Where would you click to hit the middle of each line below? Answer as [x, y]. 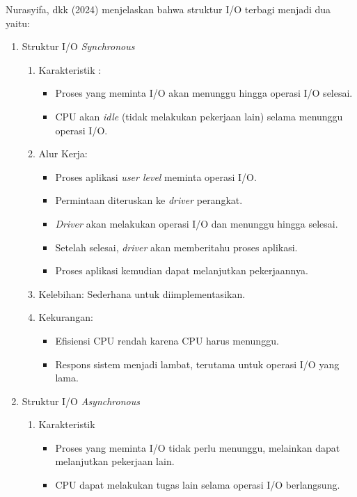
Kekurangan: [66, 317]
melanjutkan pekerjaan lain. [115, 461]
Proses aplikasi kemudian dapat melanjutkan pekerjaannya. [182, 270]
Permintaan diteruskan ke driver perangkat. [149, 200]
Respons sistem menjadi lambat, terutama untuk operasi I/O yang [197, 364]
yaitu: [18, 23]
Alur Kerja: [63, 153]
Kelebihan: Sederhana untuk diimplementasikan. [142, 293]
